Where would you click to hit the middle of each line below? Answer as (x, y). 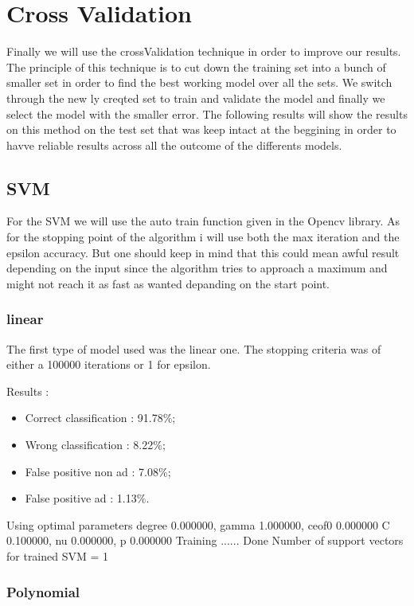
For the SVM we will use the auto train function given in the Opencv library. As (203, 221)
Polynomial (43, 591)
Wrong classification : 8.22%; (95, 445)
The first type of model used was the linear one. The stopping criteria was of (194, 348)
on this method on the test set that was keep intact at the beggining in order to (201, 129)
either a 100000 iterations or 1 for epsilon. (109, 364)
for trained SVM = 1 (58, 556)
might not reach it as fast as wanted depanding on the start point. (168, 283)
